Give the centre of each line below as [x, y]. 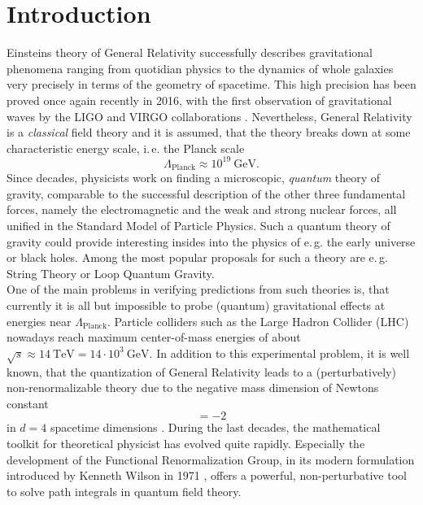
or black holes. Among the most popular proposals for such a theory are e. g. [197, 257]
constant [28, 403]
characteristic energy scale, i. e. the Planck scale [126, 148]
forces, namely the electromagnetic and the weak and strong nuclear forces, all [202, 209]
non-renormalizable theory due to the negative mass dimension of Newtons [193, 387]
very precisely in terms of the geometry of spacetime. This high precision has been [211, 84]
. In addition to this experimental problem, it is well [279, 353]
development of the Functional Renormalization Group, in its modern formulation [211, 459]
